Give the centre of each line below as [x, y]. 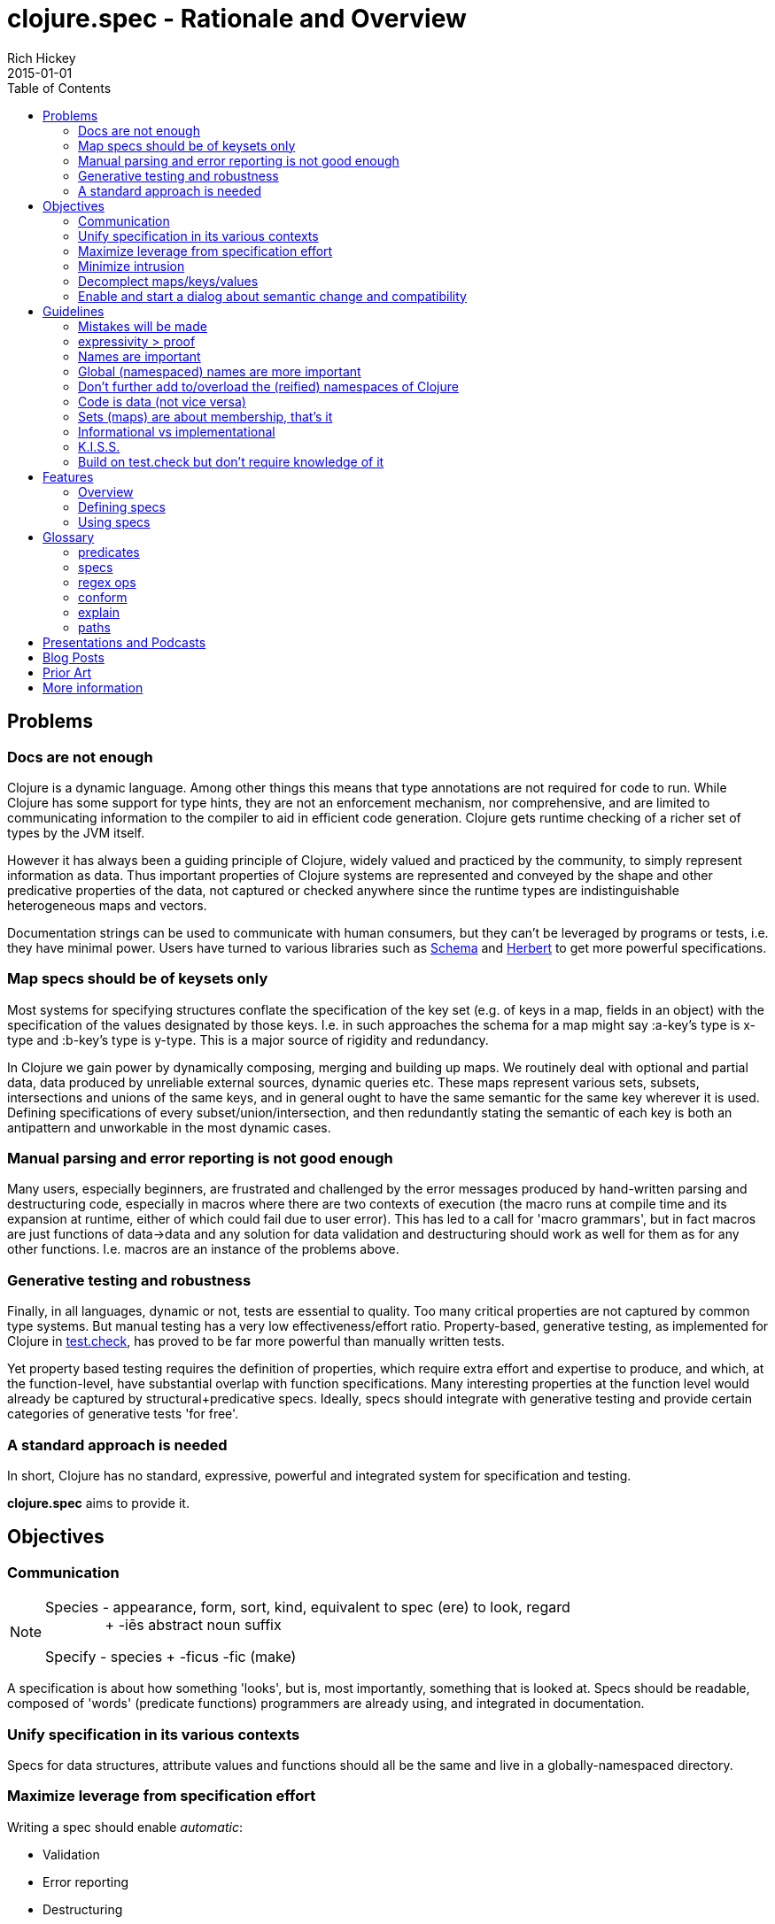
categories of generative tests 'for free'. [123, 1414]
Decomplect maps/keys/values [168, 281]
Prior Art [67, 672]
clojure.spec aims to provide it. [98, 1503]
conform [103, 597]
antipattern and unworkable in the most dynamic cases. [169, 1127]
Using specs [114, 522]
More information [93, 687]
